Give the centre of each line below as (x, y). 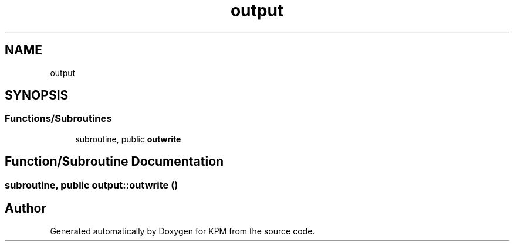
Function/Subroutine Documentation (114, 162)
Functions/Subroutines (58, 119)
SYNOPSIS (37, 95)
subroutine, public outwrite (128, 139)
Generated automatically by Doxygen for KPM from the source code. (182, 231)
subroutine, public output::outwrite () (92, 185)
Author (26, 209)
